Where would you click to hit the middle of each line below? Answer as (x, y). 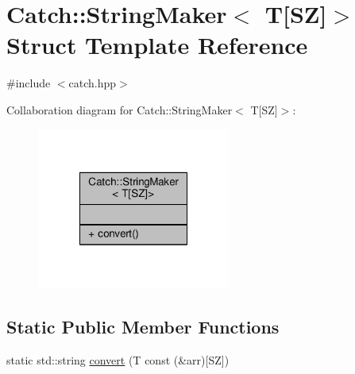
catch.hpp (93, 83)
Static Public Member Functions (143, 326)
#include (29, 83)
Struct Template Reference (157, 45)
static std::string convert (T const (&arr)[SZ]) (118, 359)
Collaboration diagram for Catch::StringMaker (120, 109)
